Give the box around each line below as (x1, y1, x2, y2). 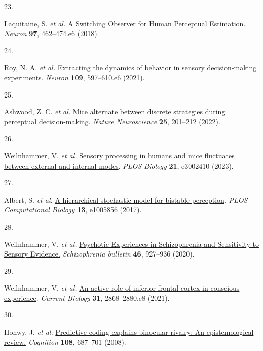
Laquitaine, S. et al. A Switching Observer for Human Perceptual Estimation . (4, 18, 246, 28)
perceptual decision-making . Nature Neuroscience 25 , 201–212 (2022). (4, 116, 220, 126)
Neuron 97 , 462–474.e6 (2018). (4, 28, 99, 39)
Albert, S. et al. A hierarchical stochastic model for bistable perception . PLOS (4, 194, 248, 205)
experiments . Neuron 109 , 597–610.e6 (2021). (4, 72, 145, 82)
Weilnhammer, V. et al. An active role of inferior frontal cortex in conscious (4, 282, 240, 293)
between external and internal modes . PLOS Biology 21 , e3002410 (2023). (4, 160, 234, 171)
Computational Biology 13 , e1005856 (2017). (4, 204, 142, 215)
